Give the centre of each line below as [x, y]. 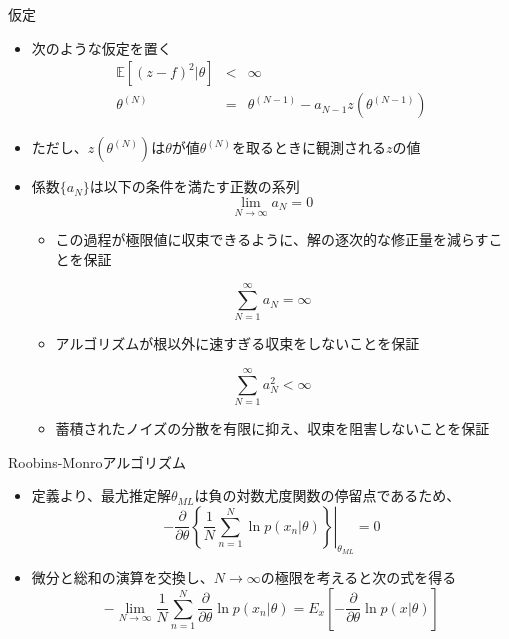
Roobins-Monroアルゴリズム [97, 461]
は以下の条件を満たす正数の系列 [194, 186]
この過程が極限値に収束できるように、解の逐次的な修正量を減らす [272, 239]
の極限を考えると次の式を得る [358, 577]
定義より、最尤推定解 [101, 495]
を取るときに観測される [309, 147]
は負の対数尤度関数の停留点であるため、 [327, 495]
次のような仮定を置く [101, 47]
